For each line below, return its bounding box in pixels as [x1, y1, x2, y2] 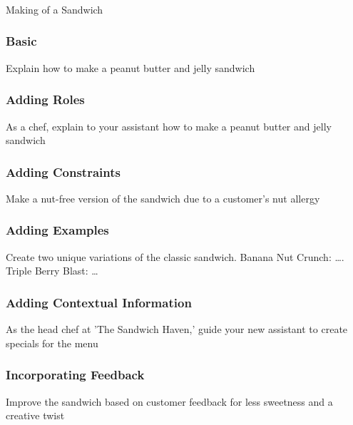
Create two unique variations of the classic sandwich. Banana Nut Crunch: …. [6, 249, 344, 264]
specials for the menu [6, 335, 98, 350]
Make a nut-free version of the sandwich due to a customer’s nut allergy [6, 190, 320, 205]
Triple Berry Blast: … [6, 263, 98, 278]
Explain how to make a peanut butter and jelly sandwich [6, 60, 255, 75]
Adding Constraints [6, 163, 121, 180]
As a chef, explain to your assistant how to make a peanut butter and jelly [6, 118, 332, 133]
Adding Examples [6, 221, 109, 239]
